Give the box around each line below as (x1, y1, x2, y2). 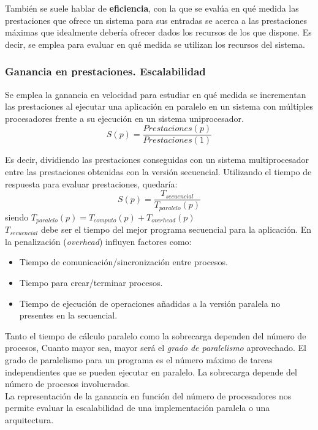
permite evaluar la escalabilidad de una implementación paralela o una (5, 401, 270, 414)
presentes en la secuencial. (19, 309, 118, 322)
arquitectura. (5, 413, 54, 426)
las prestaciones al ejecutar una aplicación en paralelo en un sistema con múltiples (5, 100, 313, 113)
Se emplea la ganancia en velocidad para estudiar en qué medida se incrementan (5, 88, 306, 100)
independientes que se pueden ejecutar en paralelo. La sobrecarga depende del (5, 365, 297, 378)
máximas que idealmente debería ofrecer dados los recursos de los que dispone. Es (5, 26, 312, 39)
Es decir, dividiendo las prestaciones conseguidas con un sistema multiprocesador (5, 153, 309, 166)
